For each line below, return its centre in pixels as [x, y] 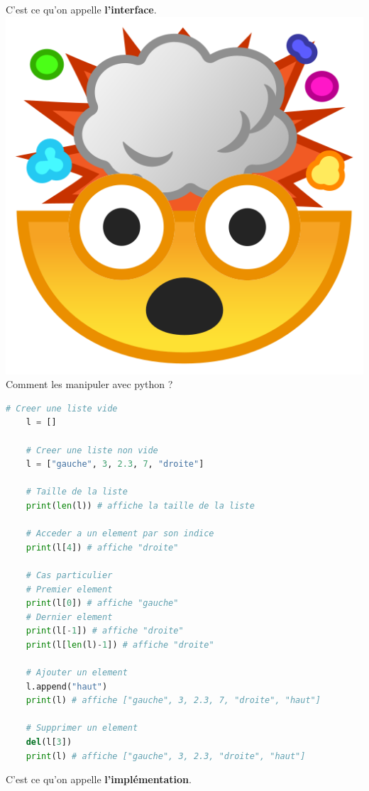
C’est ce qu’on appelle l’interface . [81, 9]
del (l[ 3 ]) [49, 742]
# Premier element [69, 589]
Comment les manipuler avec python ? [89, 384]
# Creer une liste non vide [92, 450]
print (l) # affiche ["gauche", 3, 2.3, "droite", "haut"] [166, 756]
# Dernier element [69, 617]
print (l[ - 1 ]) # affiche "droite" [105, 631]
